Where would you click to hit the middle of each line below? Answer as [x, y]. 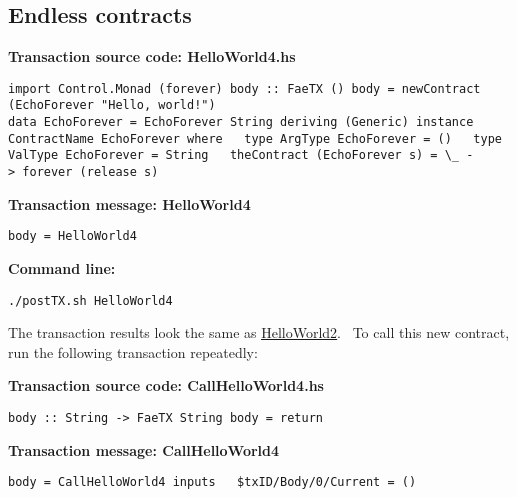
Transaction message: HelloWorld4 [129, 203]
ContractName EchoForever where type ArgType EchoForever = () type [255, 138]
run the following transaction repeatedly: [133, 351]
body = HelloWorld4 [72, 236]
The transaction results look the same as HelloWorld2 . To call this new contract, [259, 332]
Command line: [62, 267]
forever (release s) [90, 172]
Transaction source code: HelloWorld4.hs [152, 56]
